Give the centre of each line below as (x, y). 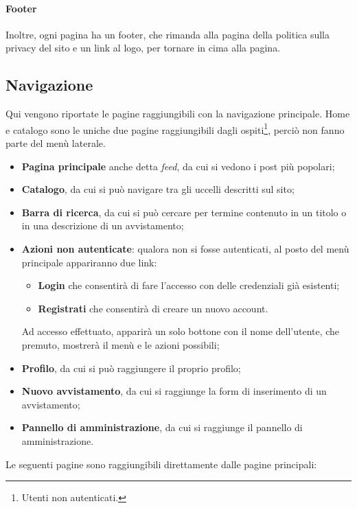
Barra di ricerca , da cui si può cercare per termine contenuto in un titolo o (184, 212)
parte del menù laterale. (56, 143)
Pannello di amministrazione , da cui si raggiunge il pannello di (162, 427)
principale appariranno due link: (89, 262)
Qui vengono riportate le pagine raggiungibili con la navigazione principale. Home (178, 114)
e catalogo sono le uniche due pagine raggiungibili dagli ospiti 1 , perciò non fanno (175, 128)
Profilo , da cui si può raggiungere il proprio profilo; (131, 368)
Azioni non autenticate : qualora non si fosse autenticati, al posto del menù (185, 249)
